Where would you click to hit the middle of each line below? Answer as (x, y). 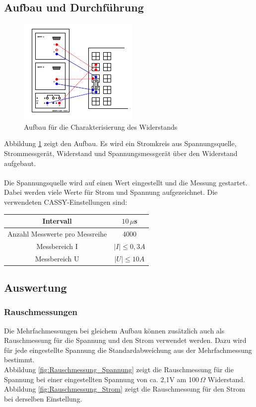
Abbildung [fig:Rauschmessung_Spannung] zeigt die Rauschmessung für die (119, 369)
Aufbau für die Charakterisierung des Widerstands (101, 126)
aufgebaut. (20, 163)
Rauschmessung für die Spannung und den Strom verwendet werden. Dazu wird (125, 340)
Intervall (57, 221)
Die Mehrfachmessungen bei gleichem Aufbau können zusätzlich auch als (114, 330)
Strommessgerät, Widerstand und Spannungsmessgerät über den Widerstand (121, 153)
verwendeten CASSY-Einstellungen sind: (66, 202)
